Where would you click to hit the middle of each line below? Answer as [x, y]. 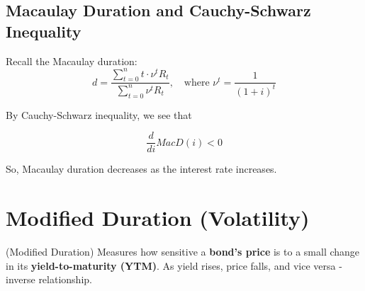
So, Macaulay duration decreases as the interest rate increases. [141, 169]
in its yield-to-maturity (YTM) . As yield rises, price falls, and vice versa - [174, 265]
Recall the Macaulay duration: [72, 61]
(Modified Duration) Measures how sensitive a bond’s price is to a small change [183, 252]
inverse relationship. [49, 279]
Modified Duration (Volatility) [158, 218]
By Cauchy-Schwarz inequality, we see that [99, 114]
